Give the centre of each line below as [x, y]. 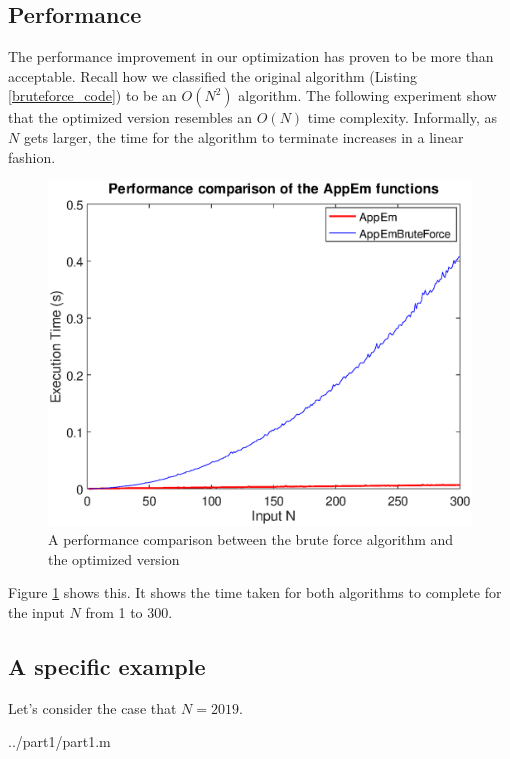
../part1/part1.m [59, 741]
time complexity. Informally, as [402, 117]
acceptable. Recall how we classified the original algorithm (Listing [213, 75]
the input [36, 612]
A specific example [107, 666]
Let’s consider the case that [92, 707]
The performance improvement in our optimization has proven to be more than [251, 56]
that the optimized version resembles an [130, 117]
